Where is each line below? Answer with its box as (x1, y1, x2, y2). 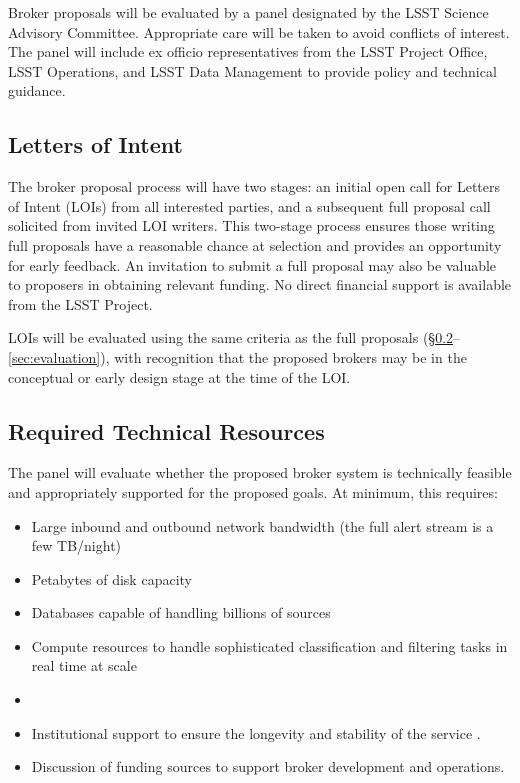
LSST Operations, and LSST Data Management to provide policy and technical (8, 60, 497, 81)
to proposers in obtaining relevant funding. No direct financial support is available (8, 274, 512, 295)
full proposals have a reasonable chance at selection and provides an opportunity (8, 234, 502, 255)
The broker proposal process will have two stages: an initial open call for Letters (8, 176, 501, 197)
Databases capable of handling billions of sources (31, 602, 331, 623)
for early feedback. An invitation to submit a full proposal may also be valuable (8, 254, 497, 275)
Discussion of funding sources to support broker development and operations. (31, 756, 505, 777)
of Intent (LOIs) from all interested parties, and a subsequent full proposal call (8, 195, 491, 216)
